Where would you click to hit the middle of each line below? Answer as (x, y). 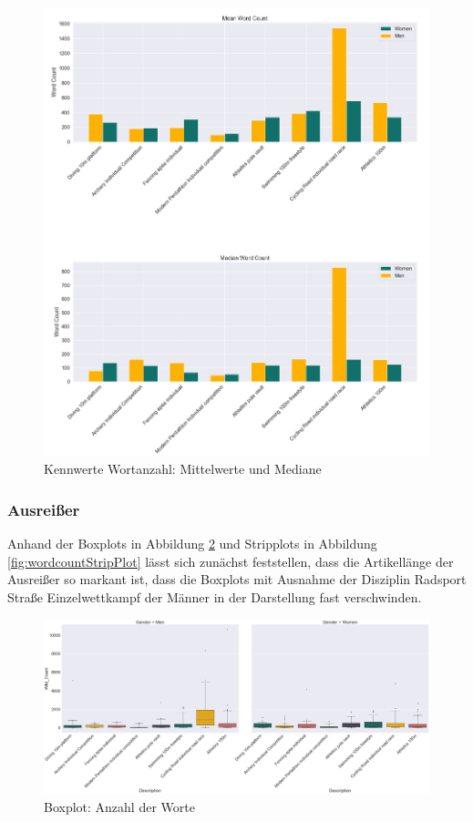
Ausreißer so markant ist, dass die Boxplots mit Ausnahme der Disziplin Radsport (237, 579)
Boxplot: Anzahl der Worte (119, 806)
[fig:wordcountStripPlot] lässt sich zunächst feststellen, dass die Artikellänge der (231, 561)
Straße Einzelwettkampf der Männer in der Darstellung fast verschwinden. (215, 597)
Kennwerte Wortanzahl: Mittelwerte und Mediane (183, 469)
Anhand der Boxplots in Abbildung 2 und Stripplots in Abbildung (192, 544)
